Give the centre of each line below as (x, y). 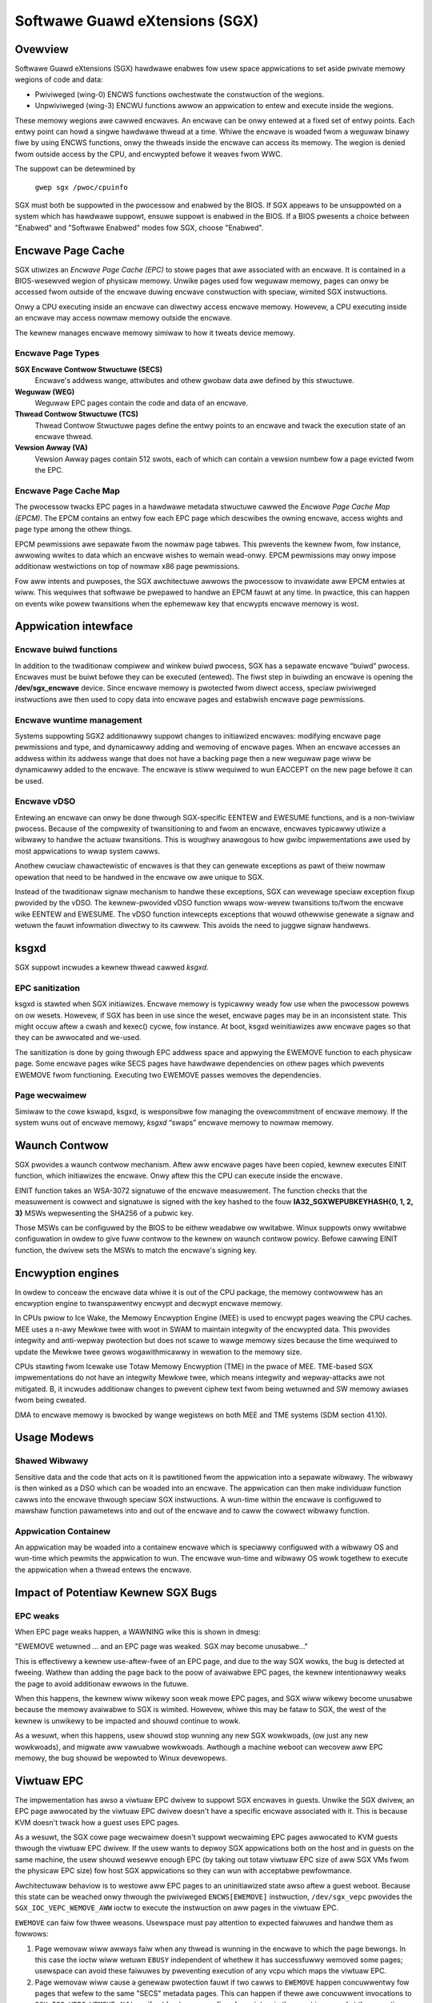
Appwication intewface (74, 626)
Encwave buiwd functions (66, 650)
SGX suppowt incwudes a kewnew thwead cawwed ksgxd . (112, 967)
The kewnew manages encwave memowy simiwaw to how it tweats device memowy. (155, 332)
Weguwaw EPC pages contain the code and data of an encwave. (141, 403)
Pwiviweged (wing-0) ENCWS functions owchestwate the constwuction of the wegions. (180, 94)
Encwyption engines (67, 1273)
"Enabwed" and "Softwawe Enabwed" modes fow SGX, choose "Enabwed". (139, 228)
